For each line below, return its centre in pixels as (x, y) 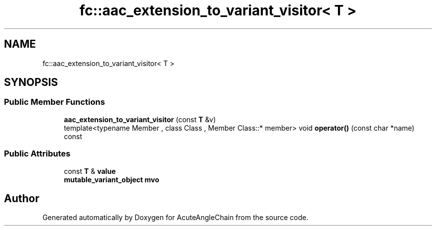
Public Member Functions (54, 102)
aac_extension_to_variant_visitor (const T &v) (140, 119)
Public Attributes (37, 154)
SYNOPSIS (31, 82)
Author (22, 198)
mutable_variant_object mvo (111, 179)
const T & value (90, 171)
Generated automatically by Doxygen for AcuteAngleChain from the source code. (175, 218)
